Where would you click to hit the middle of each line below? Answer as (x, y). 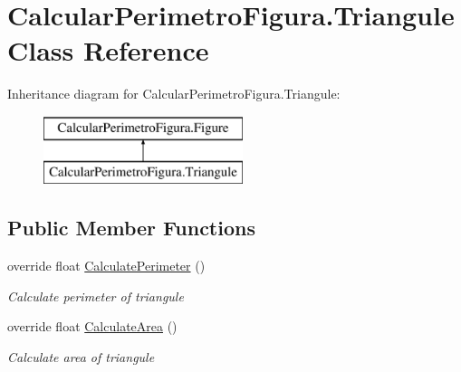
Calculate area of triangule (81, 357)
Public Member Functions (131, 228)
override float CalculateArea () (92, 326)
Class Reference (108, 50)
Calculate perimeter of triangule (96, 296)
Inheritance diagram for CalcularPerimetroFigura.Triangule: (174, 94)
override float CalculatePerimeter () (106, 266)
